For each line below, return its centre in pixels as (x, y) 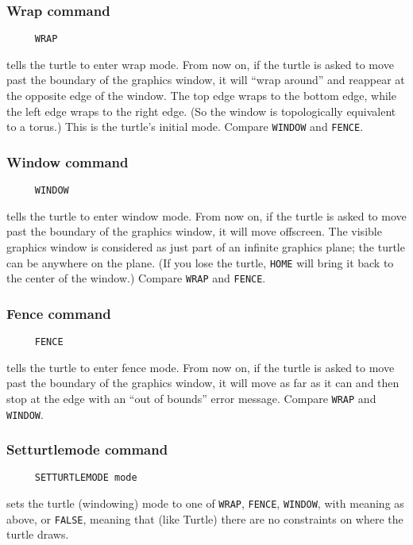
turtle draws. (38, 534)
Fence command (59, 313)
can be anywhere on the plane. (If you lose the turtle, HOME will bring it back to (200, 262)
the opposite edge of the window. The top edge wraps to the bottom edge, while (201, 96)
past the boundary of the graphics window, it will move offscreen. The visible (194, 231)
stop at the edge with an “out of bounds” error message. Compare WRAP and (191, 398)
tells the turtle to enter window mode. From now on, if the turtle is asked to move (206, 215)
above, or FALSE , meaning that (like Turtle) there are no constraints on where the (205, 518)
